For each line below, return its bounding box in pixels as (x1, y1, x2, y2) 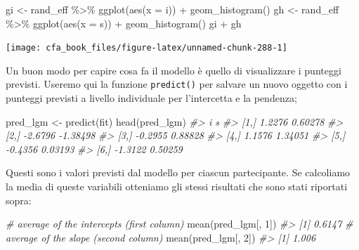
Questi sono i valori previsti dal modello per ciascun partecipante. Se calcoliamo (6, 165, 351, 180)
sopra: (6, 192, 32, 207)
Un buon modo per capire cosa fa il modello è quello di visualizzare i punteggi (6, 63, 341, 77)
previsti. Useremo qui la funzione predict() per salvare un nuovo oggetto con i (6, 77, 348, 91)
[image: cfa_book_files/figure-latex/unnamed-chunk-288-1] (6, 43, 287, 53)
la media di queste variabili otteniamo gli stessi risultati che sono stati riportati (6, 179, 348, 194)
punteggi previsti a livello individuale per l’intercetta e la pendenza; (6, 91, 297, 105)
